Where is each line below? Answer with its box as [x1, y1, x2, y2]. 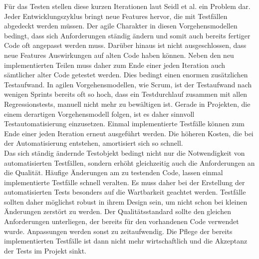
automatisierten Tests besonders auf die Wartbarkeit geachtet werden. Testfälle [4, 187, 246, 197]
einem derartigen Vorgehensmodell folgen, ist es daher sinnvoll [4, 108, 195, 119]
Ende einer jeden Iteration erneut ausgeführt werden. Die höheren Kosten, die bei [4, 128, 254, 138]
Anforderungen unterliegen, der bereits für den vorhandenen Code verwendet [4, 216, 239, 227]
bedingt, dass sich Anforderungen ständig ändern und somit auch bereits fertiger [4, 30, 251, 40]
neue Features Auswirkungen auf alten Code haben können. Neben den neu [4, 49, 234, 60]
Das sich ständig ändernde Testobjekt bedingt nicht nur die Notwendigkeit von [4, 147, 245, 158]
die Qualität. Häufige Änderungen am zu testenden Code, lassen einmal [4, 167, 223, 178]
